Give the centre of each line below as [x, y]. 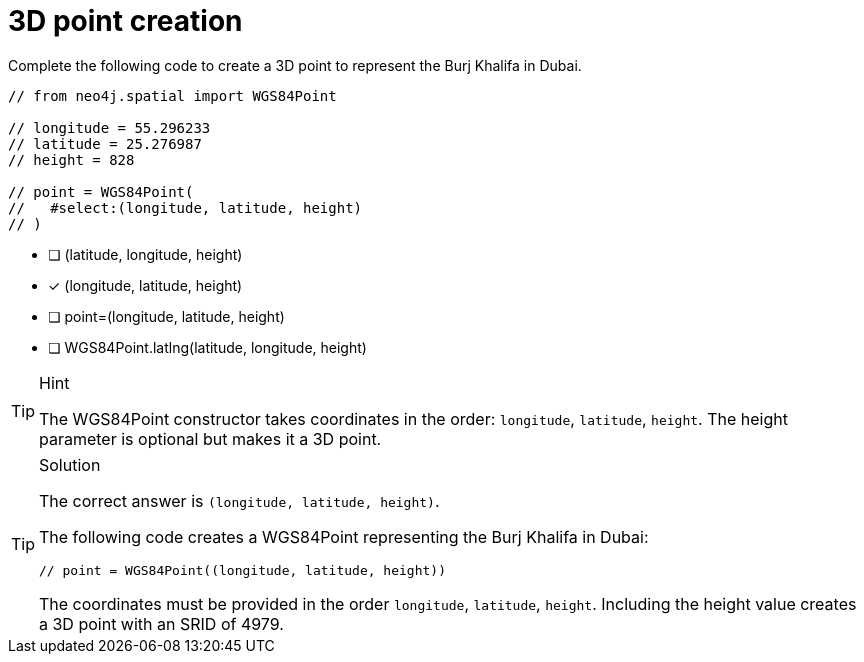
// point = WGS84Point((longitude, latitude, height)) [242, 570]
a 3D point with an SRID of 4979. [161, 623]
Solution [70, 464]
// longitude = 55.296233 [109, 127]
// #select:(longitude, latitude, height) [185, 207]
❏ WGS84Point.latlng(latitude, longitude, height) [207, 347]
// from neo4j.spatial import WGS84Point [172, 95]
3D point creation [125, 21]
